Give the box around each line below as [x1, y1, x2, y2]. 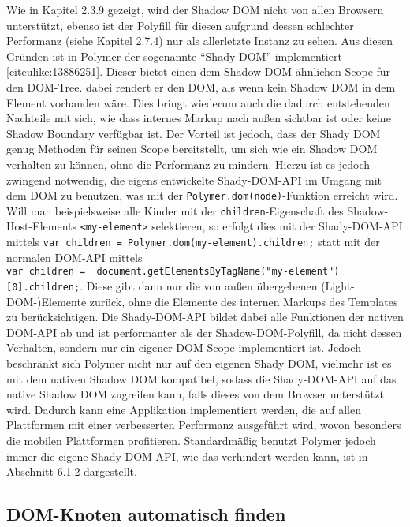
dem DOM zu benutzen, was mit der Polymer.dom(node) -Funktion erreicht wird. [6, 187, 398, 204]
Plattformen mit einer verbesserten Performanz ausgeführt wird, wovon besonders [6, 417, 401, 433]
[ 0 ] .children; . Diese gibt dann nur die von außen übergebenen [6, 278, 318, 293]
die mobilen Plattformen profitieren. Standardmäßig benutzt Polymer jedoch [6, 432, 376, 448]
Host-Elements [6, 218, 76, 234]
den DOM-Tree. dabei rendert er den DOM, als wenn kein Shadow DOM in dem [6, 78, 396, 95]
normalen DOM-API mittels [6, 249, 143, 265]
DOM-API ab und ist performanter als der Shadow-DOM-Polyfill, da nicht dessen [6, 323, 402, 340]
